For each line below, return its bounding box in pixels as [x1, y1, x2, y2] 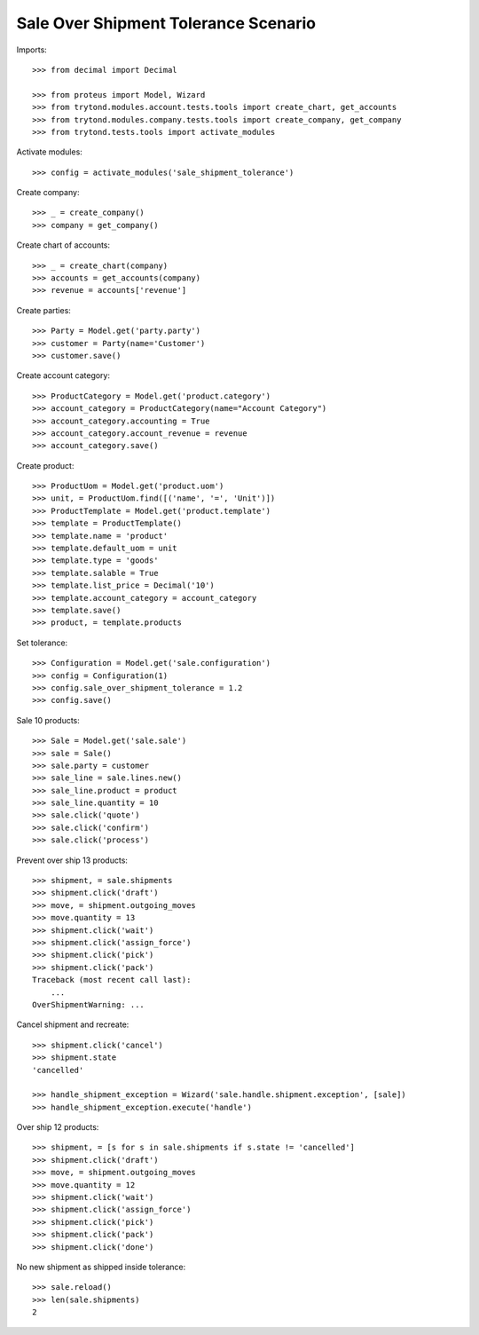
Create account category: [16, 370, 111, 381]
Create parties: [16, 304, 71, 315]
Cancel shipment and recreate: [16, 1019, 130, 1030]
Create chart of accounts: [16, 240, 111, 250]
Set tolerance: [16, 637, 68, 648]
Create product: [16, 460, 75, 470]
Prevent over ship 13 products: [16, 855, 129, 865]
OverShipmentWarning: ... [32, 999, 145, 1009]
